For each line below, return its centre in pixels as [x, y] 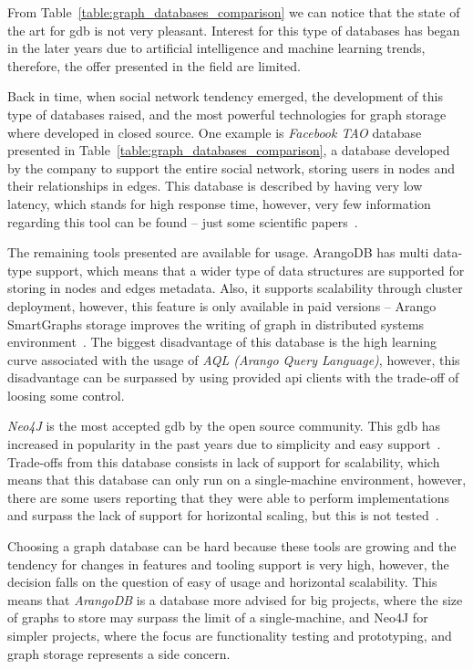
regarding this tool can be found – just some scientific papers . [183, 221]
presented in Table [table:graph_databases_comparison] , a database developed [229, 150]
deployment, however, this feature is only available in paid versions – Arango [222, 305]
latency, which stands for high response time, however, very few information [219, 203]
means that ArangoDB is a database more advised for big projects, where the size [235, 599]
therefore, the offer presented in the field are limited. [154, 65]
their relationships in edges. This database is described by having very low [215, 186]
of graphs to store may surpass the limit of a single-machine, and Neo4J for [218, 617]
